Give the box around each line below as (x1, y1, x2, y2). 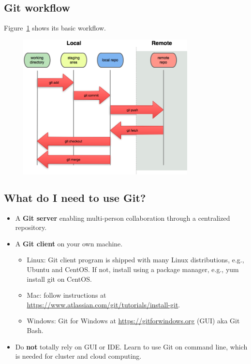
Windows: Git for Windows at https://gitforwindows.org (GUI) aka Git (27, 316, 240, 326)
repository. (15, 222, 47, 232)
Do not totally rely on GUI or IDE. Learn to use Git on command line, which (15, 341, 248, 351)
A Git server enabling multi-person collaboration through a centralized (15, 212, 230, 223)
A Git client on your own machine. (15, 238, 123, 248)
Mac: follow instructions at (27, 290, 106, 300)
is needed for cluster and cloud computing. (15, 351, 142, 361)
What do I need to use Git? (4, 190, 146, 205)
